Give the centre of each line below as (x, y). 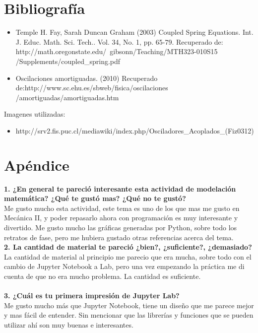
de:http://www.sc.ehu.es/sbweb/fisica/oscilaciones (92, 88)
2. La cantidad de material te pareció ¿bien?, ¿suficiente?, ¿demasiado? (128, 247)
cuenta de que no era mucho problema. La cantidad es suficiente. (102, 276)
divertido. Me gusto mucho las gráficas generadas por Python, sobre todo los (121, 227)
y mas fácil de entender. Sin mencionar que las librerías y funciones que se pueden (129, 315)
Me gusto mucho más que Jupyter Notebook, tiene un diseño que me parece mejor (129, 305)
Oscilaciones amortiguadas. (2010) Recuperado (87, 78)
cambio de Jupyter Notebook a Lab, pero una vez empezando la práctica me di (124, 266)
